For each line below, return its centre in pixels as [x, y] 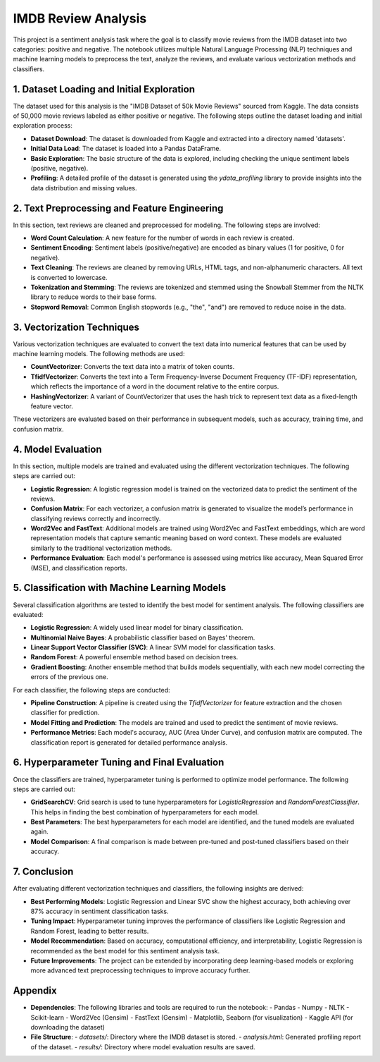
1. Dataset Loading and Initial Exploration [104, 89]
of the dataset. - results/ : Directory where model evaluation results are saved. [143, 1046]
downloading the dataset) [68, 1027]
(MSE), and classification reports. [79, 568]
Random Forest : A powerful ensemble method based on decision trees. [134, 657]
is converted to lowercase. [69, 277]
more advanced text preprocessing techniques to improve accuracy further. [140, 970]
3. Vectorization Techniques [76, 327]
